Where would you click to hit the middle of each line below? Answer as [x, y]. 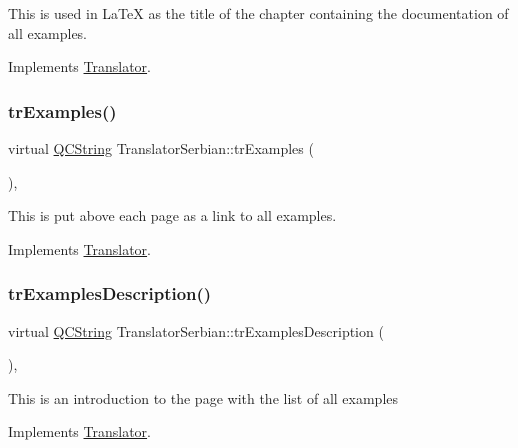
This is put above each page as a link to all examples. [172, 215]
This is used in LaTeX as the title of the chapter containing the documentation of [258, 13]
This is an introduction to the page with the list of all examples [203, 397]
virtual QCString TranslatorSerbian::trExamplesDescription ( [196, 330]
